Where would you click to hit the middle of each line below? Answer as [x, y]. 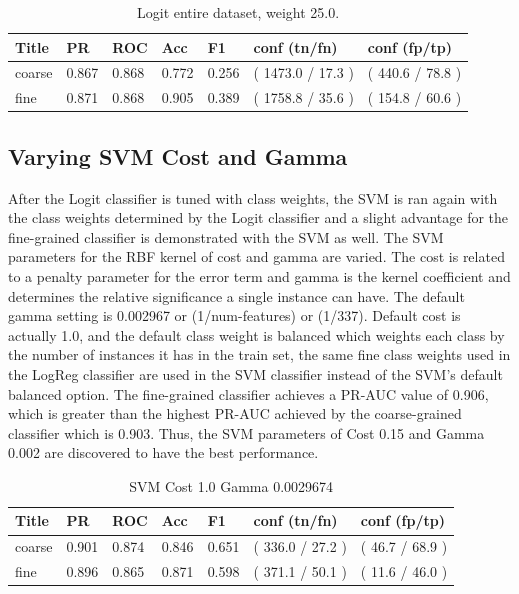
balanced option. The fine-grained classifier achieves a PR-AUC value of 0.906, [248, 393]
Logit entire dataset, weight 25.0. [238, 12]
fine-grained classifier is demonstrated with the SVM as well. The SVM [226, 236]
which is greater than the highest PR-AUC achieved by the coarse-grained [235, 413]
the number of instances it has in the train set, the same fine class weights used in [259, 354]
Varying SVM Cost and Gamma [178, 155]
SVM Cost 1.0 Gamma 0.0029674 [231, 485]
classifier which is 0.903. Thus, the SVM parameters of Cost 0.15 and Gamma [246, 432]
